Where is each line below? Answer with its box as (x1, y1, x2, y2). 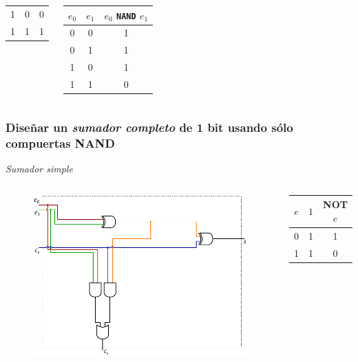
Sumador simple (6, 161, 73, 176)
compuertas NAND (6, 134, 115, 151)
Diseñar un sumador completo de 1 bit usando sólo (6, 118, 293, 135)
